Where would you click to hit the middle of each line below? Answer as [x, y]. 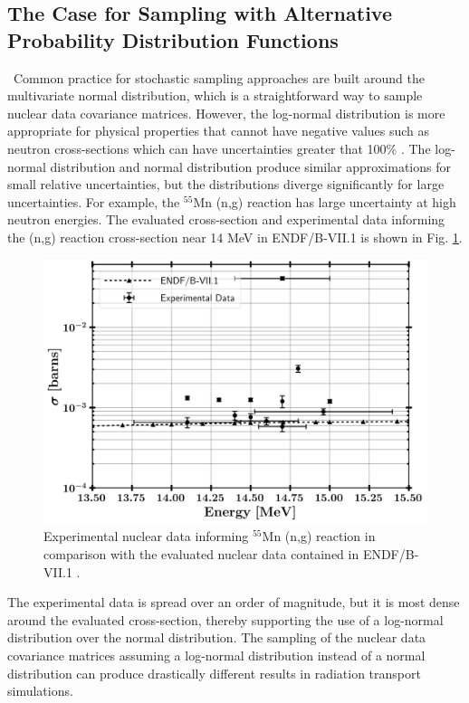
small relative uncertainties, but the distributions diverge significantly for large [226, 184]
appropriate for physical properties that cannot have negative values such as [219, 131]
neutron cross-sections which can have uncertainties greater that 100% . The [219, 148]
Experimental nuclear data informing [146, 536]
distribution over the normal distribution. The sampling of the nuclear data [217, 637]
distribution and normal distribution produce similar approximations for [250, 166]
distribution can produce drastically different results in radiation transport [214, 673]
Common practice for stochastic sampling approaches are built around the [219, 77]
